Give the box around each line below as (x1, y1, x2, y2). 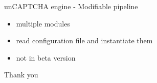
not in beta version (16, 52, 76, 63)
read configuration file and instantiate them (16, 35, 153, 46)
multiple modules (16, 18, 70, 29)
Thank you (4, 69, 38, 80)
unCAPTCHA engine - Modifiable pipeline (4, 1, 138, 11)
